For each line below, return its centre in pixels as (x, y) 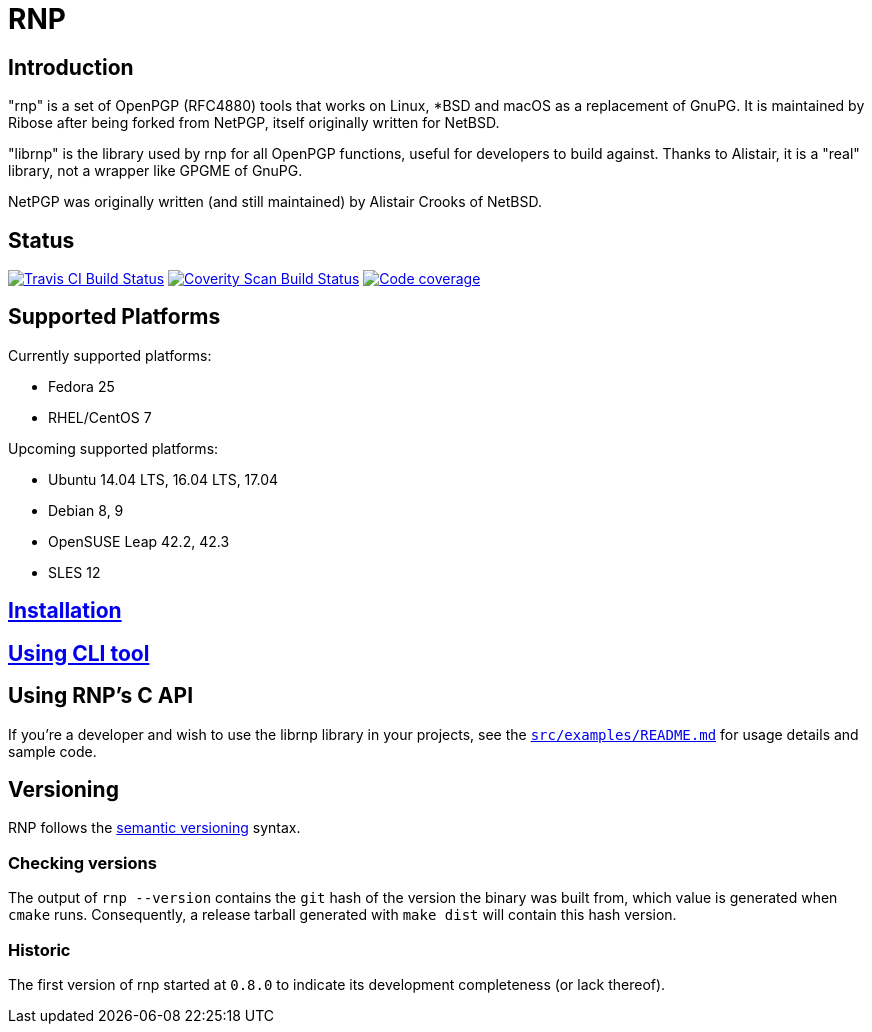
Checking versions (82, 862)
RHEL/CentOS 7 (100, 417)
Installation (65, 611)
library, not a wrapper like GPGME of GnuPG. (155, 171)
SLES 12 (74, 572)
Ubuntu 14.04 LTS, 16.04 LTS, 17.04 (163, 479)
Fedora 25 (81, 386)
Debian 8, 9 (86, 510)
